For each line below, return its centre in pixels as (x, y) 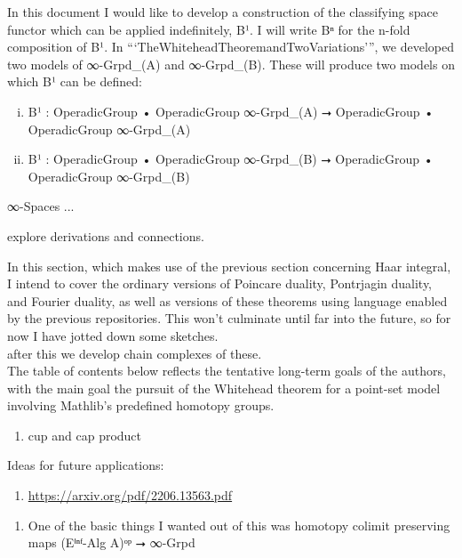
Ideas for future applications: (86, 465)
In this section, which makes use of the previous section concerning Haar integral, (229, 266)
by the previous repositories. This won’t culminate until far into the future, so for (229, 318)
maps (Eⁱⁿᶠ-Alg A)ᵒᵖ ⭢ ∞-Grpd (112, 542)
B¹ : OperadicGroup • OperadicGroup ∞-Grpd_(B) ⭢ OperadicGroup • (231, 159)
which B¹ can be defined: (75, 81)
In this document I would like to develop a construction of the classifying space (223, 12)
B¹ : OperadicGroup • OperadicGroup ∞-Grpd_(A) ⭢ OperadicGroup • (231, 111)
